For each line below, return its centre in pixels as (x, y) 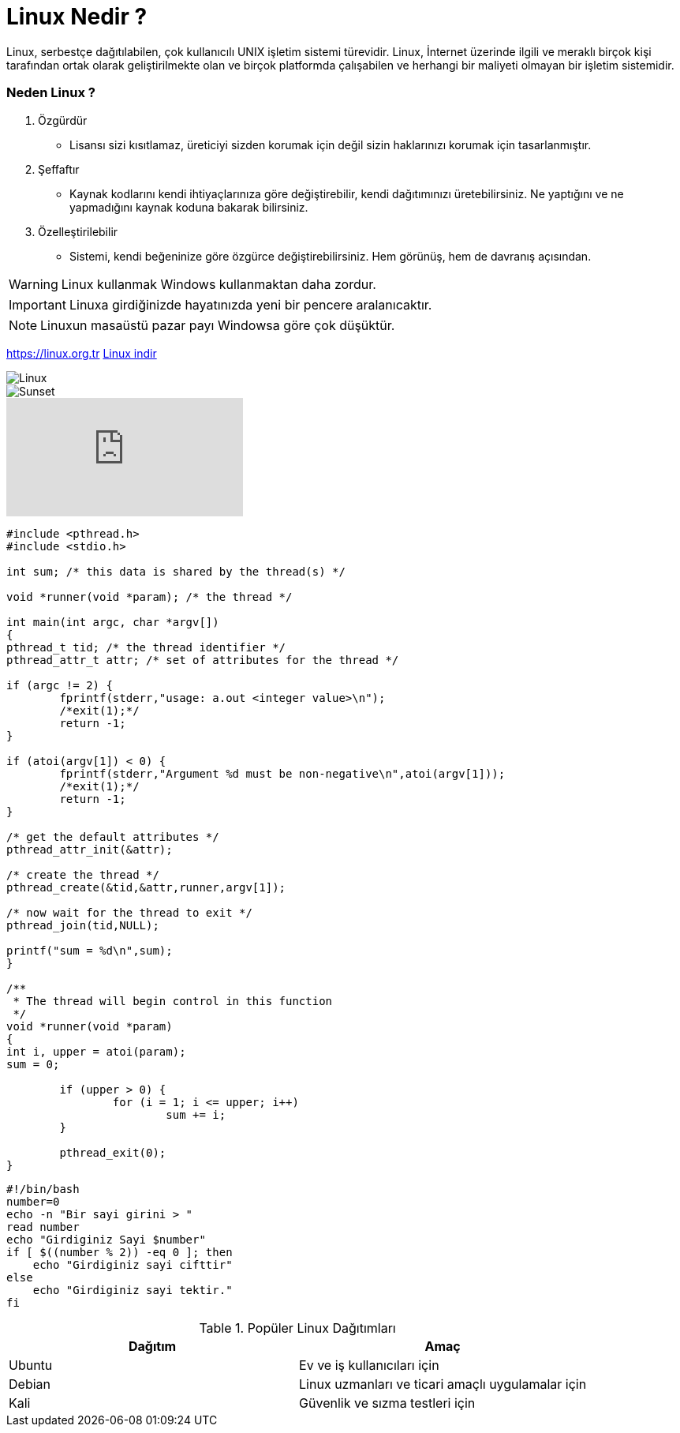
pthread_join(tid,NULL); (83, 925)
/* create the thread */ (83, 874)
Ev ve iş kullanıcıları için (369, 1365)
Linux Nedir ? (77, 17)
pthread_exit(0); (113, 1152)
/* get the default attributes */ (113, 837)
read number (43, 1227)
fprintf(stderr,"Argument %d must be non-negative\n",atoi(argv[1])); (282, 773)
